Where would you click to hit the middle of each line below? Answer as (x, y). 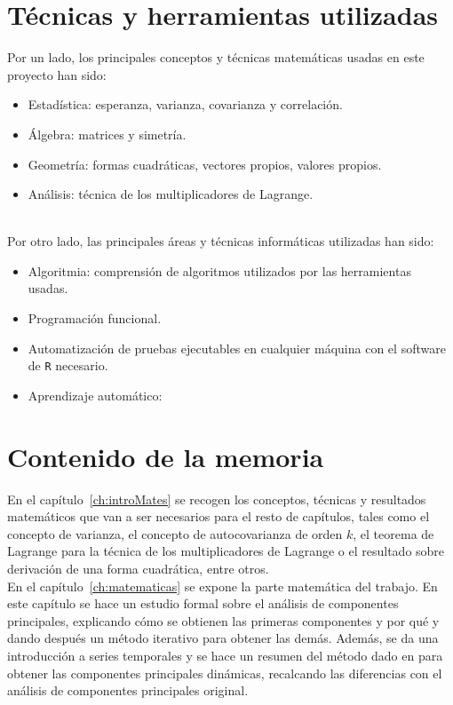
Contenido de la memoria (166, 456)
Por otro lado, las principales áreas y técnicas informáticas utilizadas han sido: (221, 241)
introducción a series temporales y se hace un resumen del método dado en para (225, 655)
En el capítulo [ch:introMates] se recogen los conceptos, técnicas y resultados (217, 499)
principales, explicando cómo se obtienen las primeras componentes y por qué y (223, 620)
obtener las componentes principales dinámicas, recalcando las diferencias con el (225, 673)
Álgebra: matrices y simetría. (107, 134)
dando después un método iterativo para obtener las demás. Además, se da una (223, 638)
